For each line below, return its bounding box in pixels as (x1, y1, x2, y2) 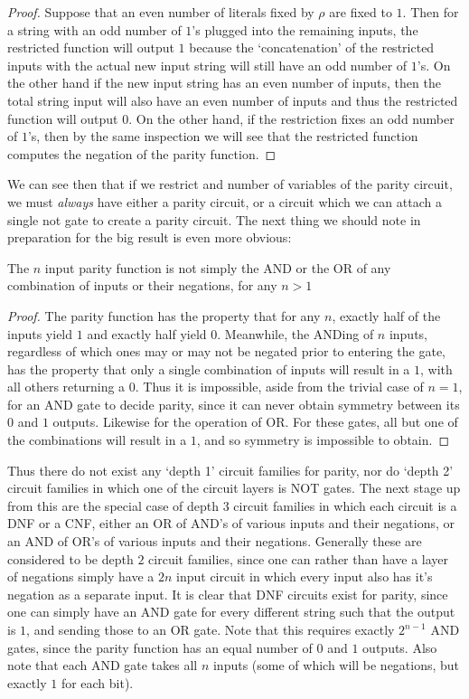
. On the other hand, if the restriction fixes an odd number (128, 109, 455, 128)
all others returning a (7, 377, 126, 396)
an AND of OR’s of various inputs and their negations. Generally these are (7, 532, 422, 551)
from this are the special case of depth (7, 496, 220, 515)
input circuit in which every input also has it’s (176, 567, 433, 586)
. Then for (402, 3, 459, 21)
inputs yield (7, 324, 73, 343)
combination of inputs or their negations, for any (7, 276, 277, 295)
